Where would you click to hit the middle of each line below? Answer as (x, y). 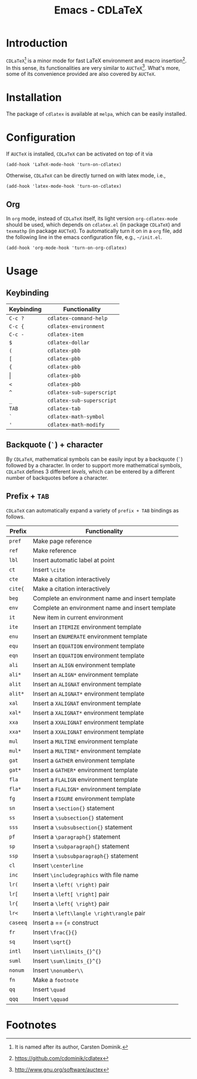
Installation (34, 98)
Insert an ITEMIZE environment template (87, 627)
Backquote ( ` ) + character (55, 445)
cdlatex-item (65, 334)
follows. (16, 517)
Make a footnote (56, 980)
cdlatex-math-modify (76, 424)
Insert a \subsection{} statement (78, 818)
